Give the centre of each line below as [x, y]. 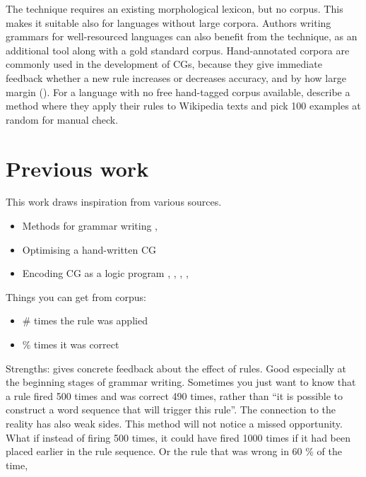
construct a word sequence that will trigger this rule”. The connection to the [171, 410]
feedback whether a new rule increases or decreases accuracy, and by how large [176, 77]
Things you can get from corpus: [76, 296]
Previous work [77, 168]
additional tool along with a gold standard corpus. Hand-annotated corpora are [178, 50]
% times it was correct [71, 344]
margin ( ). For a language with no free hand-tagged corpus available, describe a [178, 92]
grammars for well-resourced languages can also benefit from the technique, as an [182, 36]
